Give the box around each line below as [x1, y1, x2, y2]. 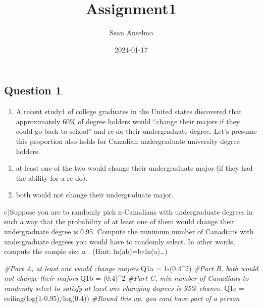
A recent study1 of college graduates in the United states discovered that [16, 106, 242, 117]
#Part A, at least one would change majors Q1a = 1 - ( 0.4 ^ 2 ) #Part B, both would [4, 263, 258, 273]
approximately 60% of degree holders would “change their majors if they [16, 116, 240, 126]
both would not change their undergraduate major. [16, 189, 174, 200]
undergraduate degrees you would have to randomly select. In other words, [4, 236, 235, 246]
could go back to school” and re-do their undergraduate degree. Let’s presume [16, 126, 257, 136]
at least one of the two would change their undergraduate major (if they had [16, 163, 253, 173]
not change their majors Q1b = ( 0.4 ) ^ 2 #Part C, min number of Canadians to [4, 273, 249, 283]
